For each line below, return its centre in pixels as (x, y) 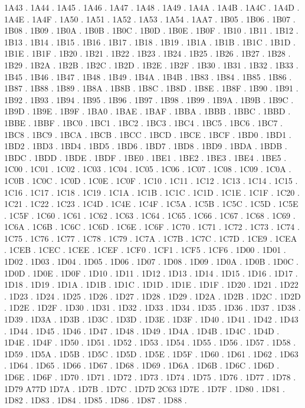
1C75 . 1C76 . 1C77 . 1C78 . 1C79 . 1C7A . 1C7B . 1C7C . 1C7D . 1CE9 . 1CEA (151, 238)
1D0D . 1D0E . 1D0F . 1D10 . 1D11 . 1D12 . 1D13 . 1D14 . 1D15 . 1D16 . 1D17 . (151, 273)
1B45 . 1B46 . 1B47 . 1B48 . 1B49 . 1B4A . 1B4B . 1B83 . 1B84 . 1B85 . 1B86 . (148, 76)
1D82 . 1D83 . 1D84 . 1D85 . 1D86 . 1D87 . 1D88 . (96, 400)
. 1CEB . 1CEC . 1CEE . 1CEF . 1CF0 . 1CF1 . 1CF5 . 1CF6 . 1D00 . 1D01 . (145, 250)
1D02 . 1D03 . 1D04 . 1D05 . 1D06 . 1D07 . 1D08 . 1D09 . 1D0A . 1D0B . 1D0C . (151, 261)
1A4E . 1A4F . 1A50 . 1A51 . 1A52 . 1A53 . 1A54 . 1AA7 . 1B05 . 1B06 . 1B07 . (150, 19)
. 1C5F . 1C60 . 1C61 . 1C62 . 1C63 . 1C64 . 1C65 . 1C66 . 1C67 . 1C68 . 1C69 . (150, 215)
